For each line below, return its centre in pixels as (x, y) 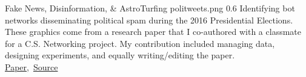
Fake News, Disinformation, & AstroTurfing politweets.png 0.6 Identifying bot (150, 8)
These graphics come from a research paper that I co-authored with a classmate (153, 32)
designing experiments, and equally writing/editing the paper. (120, 55)
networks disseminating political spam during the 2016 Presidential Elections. (149, 20)
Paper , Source (32, 66)
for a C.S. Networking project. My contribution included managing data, (140, 43)
